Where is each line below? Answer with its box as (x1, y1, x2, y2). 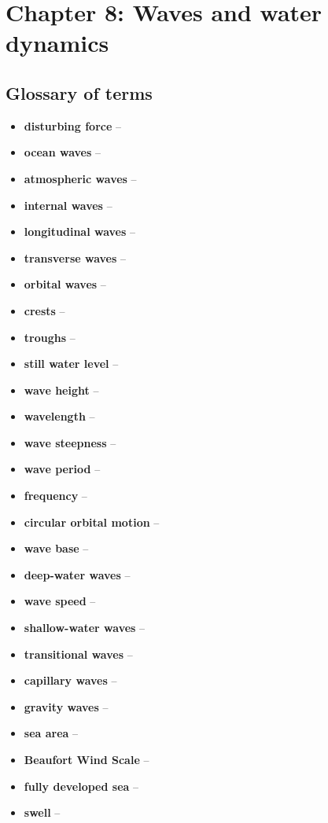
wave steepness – (24, 434, 116, 450)
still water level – (24, 355, 119, 372)
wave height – (24, 381, 99, 398)
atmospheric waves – (24, 170, 137, 186)
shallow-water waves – (24, 619, 146, 636)
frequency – (24, 487, 87, 504)
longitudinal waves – (24, 223, 136, 240)
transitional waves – (24, 645, 133, 662)
